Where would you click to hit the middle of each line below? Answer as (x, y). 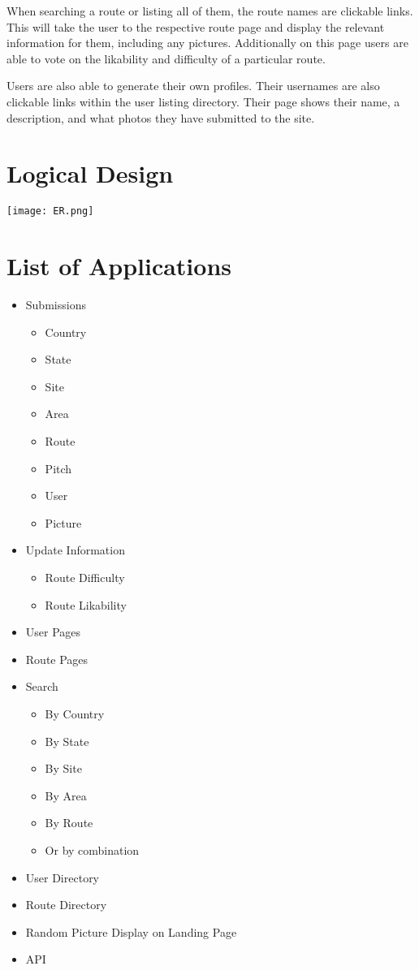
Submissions (56, 305)
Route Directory (66, 905)
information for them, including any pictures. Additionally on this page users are (207, 43)
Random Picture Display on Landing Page (131, 931)
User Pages (53, 632)
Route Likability (86, 604)
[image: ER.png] (50, 211)
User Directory (63, 877)
